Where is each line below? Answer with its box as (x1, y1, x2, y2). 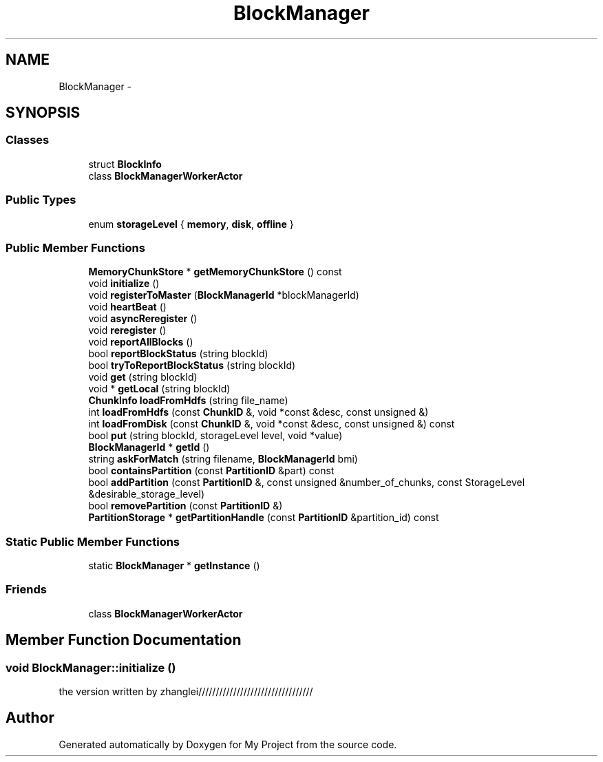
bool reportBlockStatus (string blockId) (88, 348, 268, 360)
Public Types (6, 193, 76, 207)
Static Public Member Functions (6, 534, 180, 549)
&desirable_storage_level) (88, 488, 205, 500)
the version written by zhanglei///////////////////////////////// (59, 686, 313, 698)
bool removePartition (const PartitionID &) (88, 500, 283, 512)
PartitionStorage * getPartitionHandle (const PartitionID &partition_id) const (88, 511, 439, 524)
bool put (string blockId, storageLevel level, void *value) (88, 430, 343, 442)
